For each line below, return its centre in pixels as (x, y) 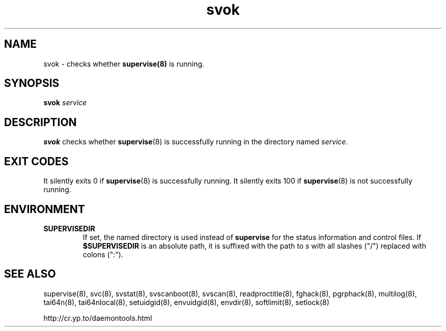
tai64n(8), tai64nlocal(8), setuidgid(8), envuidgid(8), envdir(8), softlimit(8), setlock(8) (186, 302)
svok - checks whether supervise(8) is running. (124, 64)
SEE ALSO (30, 274)
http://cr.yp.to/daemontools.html (98, 318)
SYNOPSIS (32, 83)
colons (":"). (103, 254)
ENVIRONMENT (45, 209)
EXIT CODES (36, 161)
